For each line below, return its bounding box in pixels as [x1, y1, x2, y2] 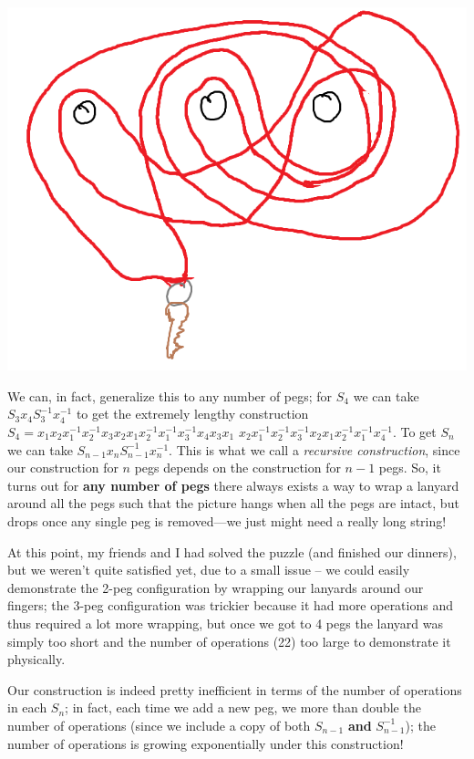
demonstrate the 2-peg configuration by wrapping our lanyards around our [7, 577, 424, 597]
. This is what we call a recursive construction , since [169, 440, 460, 459]
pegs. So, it [378, 458, 441, 477]
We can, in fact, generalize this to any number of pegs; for [7, 386, 333, 405]
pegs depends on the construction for [134, 458, 341, 477]
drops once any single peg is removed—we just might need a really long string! [7, 511, 447, 530]
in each [7, 698, 47, 717]
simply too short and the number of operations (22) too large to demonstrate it [7, 631, 451, 650]
